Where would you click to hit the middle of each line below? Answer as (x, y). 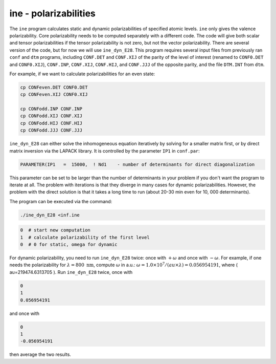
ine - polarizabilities (52, 13)
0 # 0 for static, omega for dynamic (69, 245)
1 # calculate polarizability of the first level (85, 237)
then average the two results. (40, 355)
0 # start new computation (55, 230)
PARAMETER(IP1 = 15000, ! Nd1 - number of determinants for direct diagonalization (137, 164)
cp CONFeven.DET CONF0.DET (54, 87)
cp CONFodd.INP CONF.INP (51, 109)
